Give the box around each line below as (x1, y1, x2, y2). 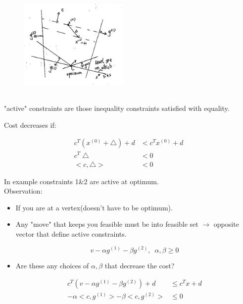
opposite (213, 219, 239, 229)
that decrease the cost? (104, 260, 175, 270)
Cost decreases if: (4, 119, 56, 130)
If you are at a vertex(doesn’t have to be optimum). (15, 202, 173, 212)
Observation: (4, 186, 43, 196)
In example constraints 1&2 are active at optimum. (4, 176, 159, 186)
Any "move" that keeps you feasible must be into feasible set (15, 219, 198, 229)
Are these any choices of (15, 260, 89, 270)
